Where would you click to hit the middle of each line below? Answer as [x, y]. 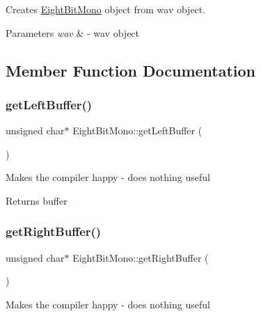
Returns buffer [37, 200]
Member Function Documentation [131, 70]
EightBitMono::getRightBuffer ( [141, 257]
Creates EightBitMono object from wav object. [106, 9]
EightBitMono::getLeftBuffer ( [137, 131]
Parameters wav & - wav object [73, 32]
